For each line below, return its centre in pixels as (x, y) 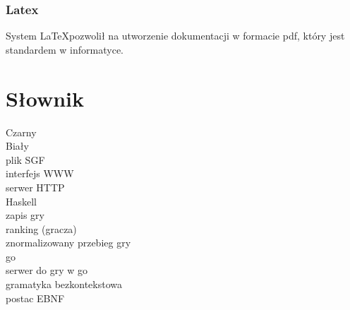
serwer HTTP (35, 187)
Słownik (45, 98)
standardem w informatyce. (65, 49)
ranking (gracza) (41, 228)
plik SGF (25, 159)
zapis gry (25, 215)
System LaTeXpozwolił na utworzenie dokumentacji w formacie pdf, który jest (175, 36)
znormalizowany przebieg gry (68, 243)
